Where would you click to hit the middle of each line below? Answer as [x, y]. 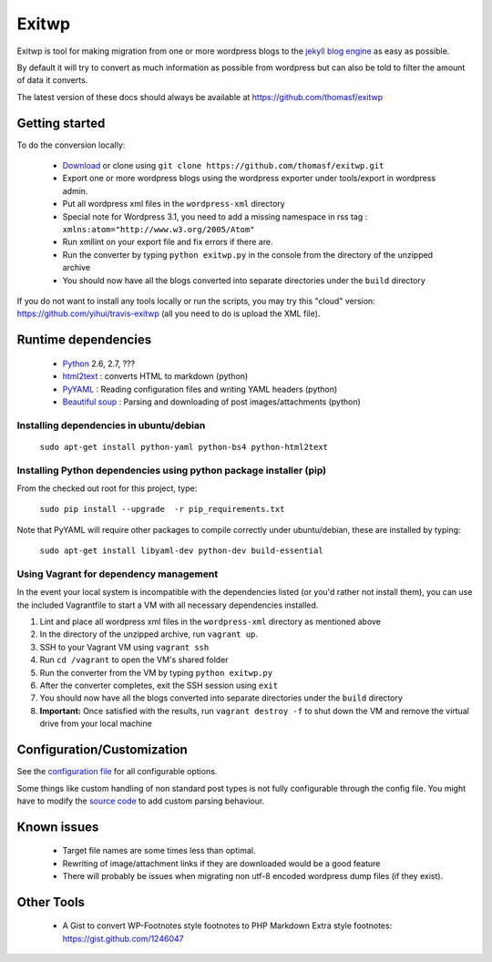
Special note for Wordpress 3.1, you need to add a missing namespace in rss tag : [215, 216]
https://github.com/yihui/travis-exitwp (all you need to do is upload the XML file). [169, 313]
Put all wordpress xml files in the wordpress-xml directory [174, 204]
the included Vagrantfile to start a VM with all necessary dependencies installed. [168, 605]
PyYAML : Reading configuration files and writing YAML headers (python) [200, 389]
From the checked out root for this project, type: [107, 488]
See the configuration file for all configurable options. [117, 772]
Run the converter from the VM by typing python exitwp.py [156, 672]
